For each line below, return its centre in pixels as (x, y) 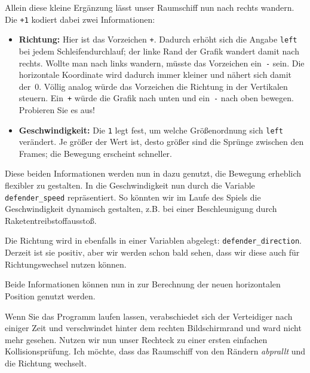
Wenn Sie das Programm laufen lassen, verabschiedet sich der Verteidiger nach (149, 316)
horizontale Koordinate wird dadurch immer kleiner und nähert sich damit (155, 75)
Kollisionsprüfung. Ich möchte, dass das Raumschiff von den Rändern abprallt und (155, 351)
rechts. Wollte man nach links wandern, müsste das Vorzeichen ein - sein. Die (162, 63)
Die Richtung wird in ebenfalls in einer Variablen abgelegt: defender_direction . (153, 240)
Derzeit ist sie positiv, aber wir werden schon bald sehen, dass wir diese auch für (152, 252)
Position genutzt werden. (50, 295)
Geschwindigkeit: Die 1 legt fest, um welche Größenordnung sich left (151, 130)
